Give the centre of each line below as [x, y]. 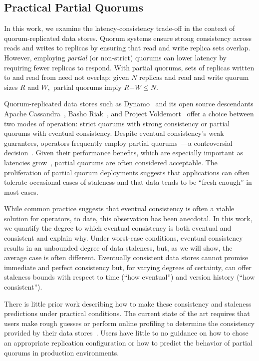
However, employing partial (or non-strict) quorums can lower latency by [115, 57]
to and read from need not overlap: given [67, 77]
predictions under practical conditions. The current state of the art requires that [127, 313]
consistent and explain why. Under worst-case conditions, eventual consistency [124, 238]
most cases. [21, 191]
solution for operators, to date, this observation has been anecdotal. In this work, [128, 218]
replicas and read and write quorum [194, 77]
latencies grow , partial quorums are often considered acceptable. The [111, 162]
